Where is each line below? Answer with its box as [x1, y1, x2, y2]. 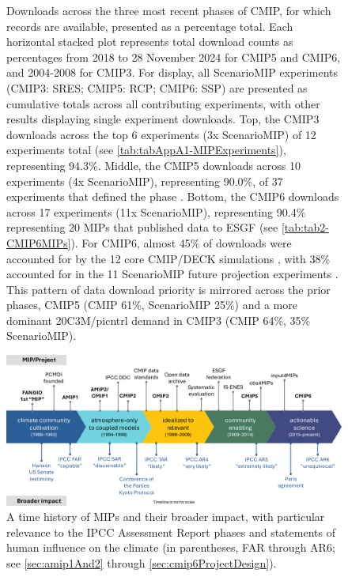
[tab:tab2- [281, 219, 329, 236]
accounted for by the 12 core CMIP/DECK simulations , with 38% [6, 250, 331, 266]
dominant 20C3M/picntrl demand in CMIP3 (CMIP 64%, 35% [6, 311, 311, 328]
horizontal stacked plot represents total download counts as [6, 33, 293, 50]
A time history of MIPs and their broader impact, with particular [6, 508, 325, 525]
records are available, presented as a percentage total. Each [6, 17, 293, 34]
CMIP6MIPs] [6, 234, 71, 251]
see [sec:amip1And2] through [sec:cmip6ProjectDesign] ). [6, 554, 277, 571]
